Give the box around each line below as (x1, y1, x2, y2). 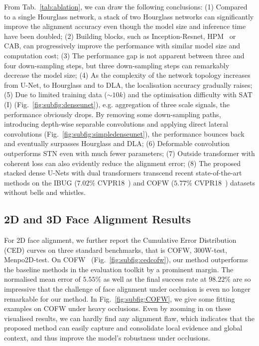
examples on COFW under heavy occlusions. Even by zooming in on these (4, 303, 231, 314)
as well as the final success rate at (103, 274, 207, 284)
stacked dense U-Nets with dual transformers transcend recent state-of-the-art (4, 168, 242, 178)
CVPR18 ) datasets (194, 177, 255, 187)
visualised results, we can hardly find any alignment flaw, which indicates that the (4, 313, 255, 323)
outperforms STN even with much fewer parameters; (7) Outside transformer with (4, 148, 255, 158)
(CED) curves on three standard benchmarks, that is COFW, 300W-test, (4, 244, 227, 255)
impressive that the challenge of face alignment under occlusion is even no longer (4, 284, 251, 294)
